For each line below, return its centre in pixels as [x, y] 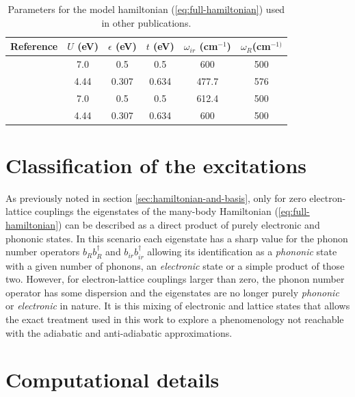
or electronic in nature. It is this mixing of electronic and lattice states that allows [178, 306]
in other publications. [146, 22]
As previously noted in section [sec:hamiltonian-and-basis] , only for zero [156, 197]
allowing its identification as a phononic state [242, 252]
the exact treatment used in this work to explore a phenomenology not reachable [175, 319]
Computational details [113, 380]
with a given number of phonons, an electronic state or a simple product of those [175, 265]
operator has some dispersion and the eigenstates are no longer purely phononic [172, 292]
